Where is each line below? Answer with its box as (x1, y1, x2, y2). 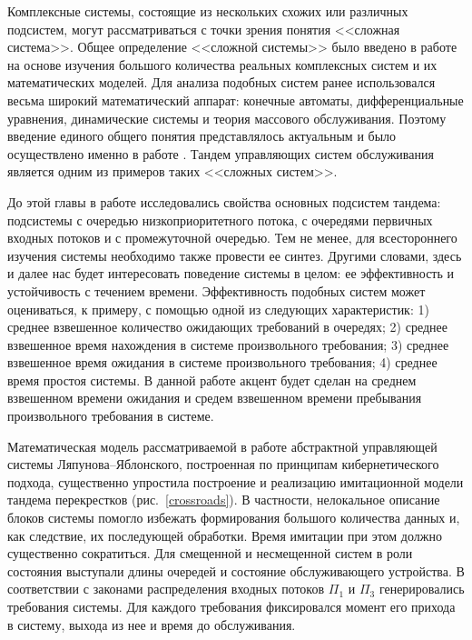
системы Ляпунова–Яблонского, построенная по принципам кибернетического (7, 455, 439, 474)
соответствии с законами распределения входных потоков (7, 579, 325, 598)
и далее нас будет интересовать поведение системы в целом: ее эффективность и (7, 264, 455, 283)
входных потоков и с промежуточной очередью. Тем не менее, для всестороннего (7, 228, 457, 247)
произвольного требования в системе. (7, 406, 214, 425)
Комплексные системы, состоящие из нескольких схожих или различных (7, 2, 408, 20)
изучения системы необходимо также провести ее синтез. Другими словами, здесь (7, 245, 462, 265)
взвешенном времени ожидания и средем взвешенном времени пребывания (7, 388, 422, 407)
